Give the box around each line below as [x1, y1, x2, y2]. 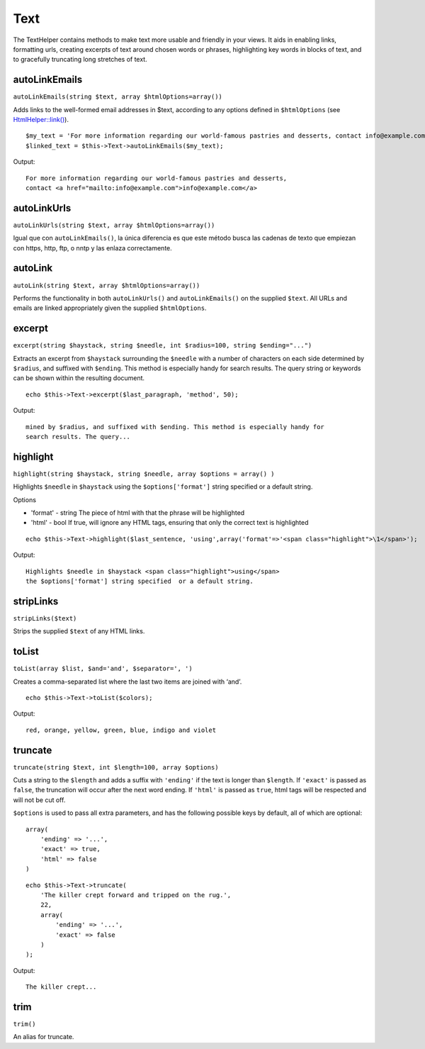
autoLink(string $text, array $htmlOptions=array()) [13, 281, 200, 289]
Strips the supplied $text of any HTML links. [13, 627, 145, 635]
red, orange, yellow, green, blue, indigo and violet [25, 726, 216, 734]
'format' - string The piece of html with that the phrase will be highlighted [30, 509, 245, 517]
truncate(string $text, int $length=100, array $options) [13, 763, 219, 771]
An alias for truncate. [13, 1033, 74, 1041]
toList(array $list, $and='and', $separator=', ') [13, 665, 193, 673]
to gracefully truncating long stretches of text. [13, 55, 148, 64]
